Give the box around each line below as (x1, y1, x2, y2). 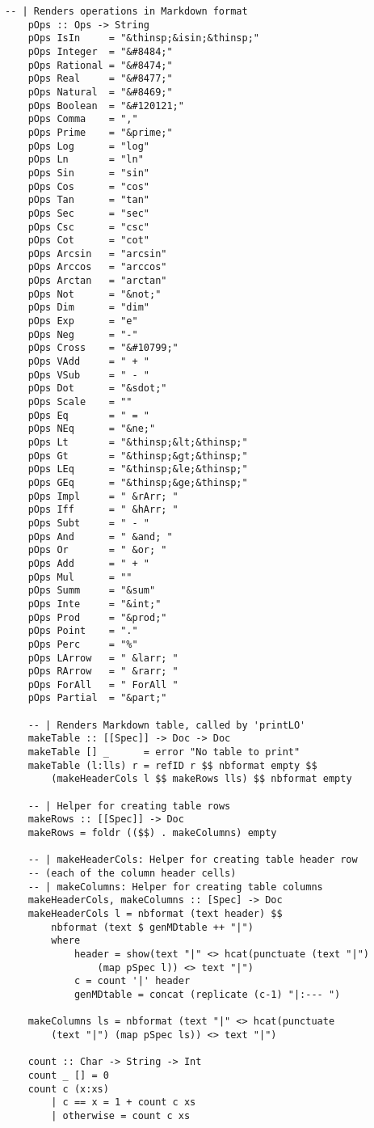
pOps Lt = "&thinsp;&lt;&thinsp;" (27, 437, 248, 448)
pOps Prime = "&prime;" (27, 126, 173, 138)
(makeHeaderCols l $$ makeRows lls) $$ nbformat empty (51, 773, 352, 785)
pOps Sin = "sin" (27, 167, 149, 179)
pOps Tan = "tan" (27, 194, 149, 206)
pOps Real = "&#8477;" (27, 73, 173, 85)
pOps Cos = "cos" (27, 180, 149, 192)
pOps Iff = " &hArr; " (27, 504, 179, 516)
